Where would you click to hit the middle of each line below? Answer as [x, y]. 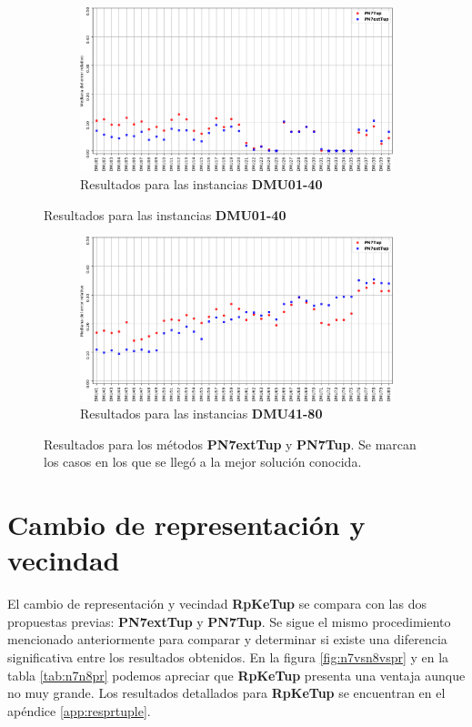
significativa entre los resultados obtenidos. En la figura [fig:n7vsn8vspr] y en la [228, 657]
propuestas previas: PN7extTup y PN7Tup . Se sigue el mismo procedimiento [229, 621]
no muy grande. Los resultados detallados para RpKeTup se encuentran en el [226, 693]
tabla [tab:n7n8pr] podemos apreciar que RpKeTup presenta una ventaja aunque [236, 675]
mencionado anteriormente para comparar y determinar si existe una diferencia [227, 639]
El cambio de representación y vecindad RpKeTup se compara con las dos [217, 604]
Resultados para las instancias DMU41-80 [201, 414]
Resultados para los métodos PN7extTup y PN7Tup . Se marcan [230, 444]
